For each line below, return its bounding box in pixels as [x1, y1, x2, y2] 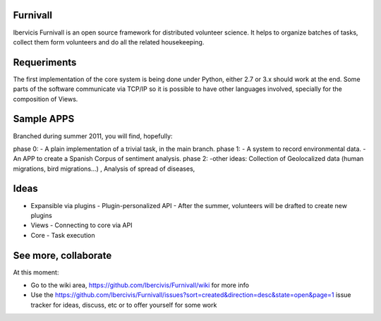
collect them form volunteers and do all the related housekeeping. [13, 37, 205, 46]
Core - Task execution [30, 231, 95, 239]
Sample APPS [13, 113, 75, 125]
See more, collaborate [13, 249, 112, 261]
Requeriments [13, 56, 77, 68]
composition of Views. [13, 95, 78, 103]
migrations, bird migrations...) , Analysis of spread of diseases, [13, 164, 195, 173]
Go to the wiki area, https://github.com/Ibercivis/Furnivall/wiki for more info [30, 281, 250, 289]
